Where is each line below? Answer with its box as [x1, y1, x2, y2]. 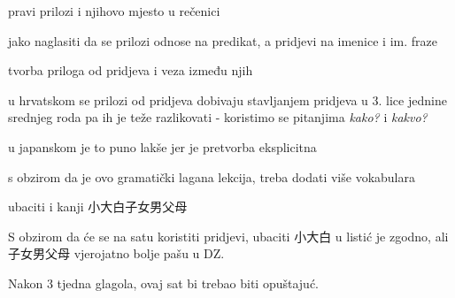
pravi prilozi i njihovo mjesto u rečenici [8, 2, 220, 19]
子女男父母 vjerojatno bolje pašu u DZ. [8, 244, 225, 263]
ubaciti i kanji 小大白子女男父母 [8, 197, 188, 216]
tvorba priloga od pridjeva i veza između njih [8, 61, 253, 80]
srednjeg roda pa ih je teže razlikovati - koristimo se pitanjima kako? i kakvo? [8, 108, 428, 126]
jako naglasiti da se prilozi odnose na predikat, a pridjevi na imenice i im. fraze [8, 31, 437, 50]
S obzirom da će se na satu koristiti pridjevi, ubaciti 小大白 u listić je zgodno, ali [8, 226, 449, 245]
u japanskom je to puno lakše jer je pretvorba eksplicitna [8, 137, 317, 156]
